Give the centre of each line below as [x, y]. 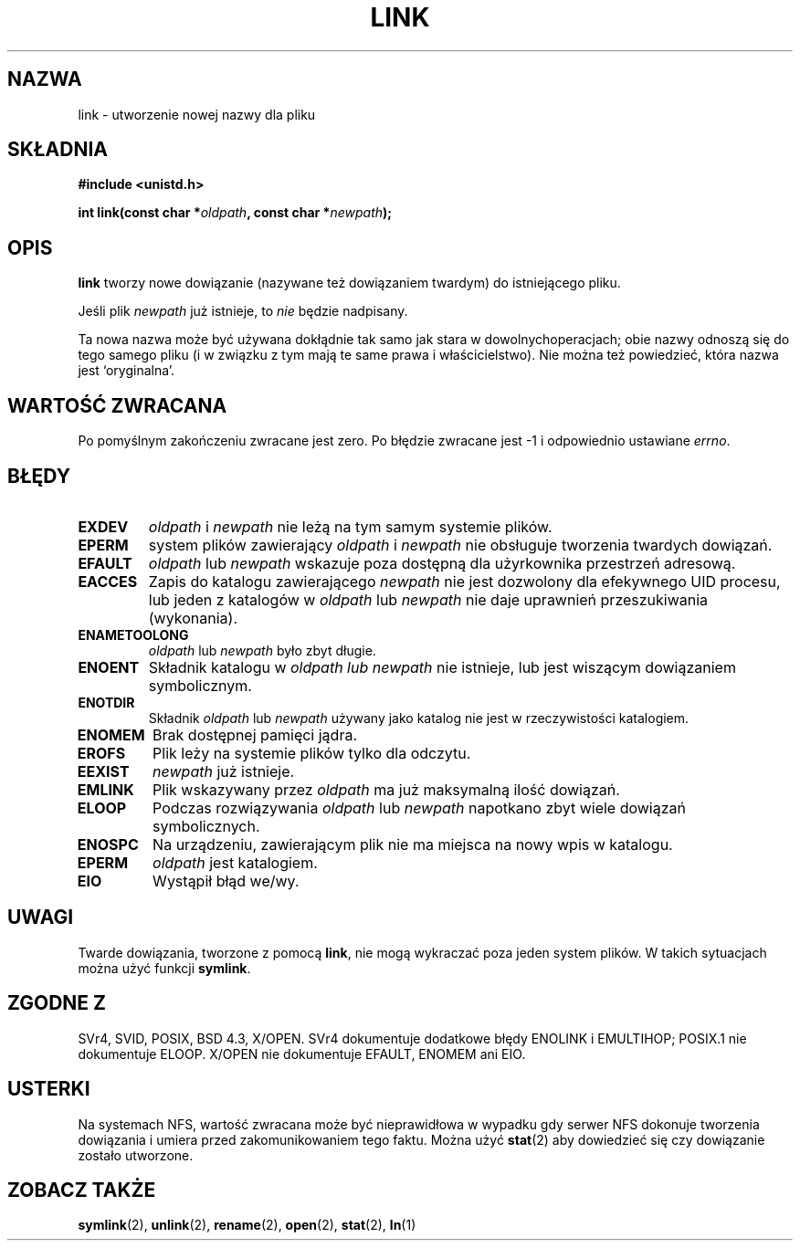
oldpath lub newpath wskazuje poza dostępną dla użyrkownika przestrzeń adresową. [442, 563]
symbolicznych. [206, 826]
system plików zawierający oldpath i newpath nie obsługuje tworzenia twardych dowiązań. [460, 545]
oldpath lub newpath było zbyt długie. [262, 650]
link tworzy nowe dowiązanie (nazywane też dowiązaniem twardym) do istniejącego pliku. [349, 283]
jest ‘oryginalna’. [126, 371]
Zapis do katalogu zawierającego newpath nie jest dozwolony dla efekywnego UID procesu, [464, 581]
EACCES [108, 581]
